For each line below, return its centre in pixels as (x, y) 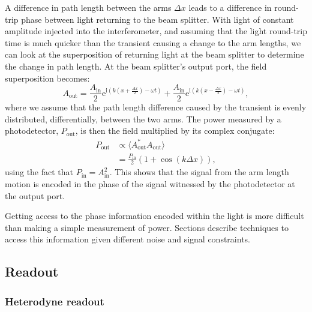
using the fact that (39, 172)
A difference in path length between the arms (88, 7)
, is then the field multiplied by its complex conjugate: (175, 130)
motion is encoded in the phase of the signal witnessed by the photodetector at (150, 183)
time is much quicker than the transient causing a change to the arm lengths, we (153, 42)
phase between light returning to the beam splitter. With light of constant (157, 19)
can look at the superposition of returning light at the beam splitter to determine (154, 54)
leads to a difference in (230, 7)
